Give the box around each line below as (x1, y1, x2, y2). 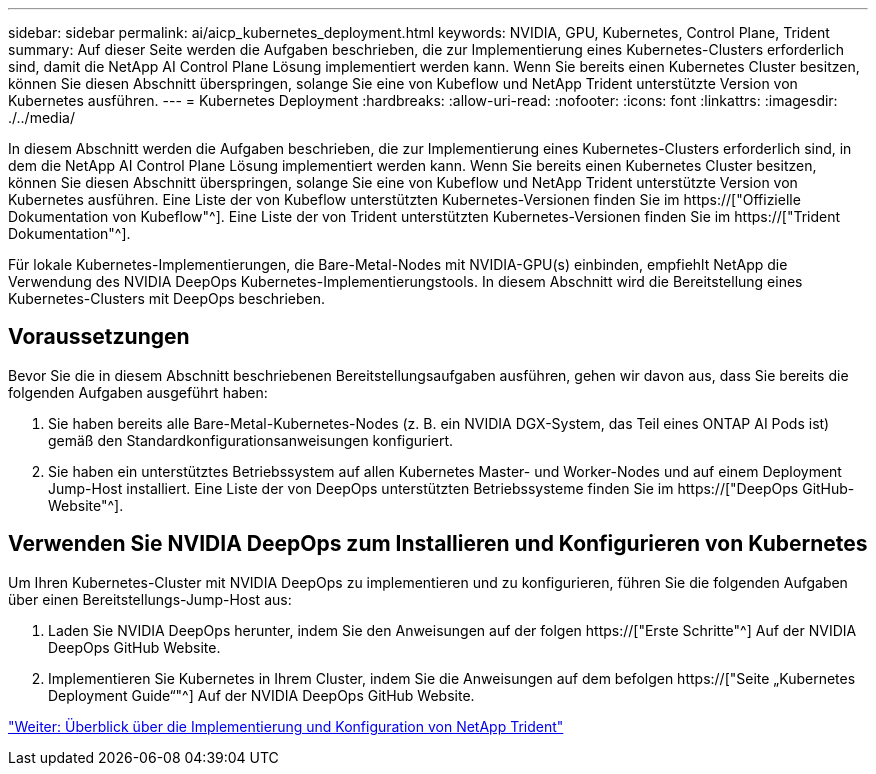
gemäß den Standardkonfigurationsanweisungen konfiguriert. (48, 431, 454, 449)
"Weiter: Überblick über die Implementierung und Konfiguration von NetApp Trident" (8, 717, 564, 735)
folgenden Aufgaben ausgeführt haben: (8, 383, 268, 401)
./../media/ (8, 109, 75, 126)
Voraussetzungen (8, 324, 190, 350)
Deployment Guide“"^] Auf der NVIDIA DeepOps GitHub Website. (48, 686, 475, 704)
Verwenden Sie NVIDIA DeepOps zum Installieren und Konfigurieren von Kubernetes (8, 531, 868, 557)
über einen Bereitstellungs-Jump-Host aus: (8, 590, 292, 608)
